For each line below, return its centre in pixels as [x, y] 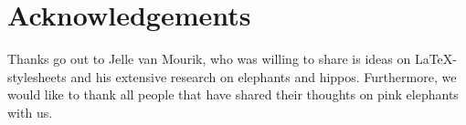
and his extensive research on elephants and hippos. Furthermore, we [264, 76]
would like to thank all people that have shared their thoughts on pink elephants [233, 94]
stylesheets [37, 76]
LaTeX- [435, 59]
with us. [30, 112]
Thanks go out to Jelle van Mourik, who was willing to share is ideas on [209, 59]
